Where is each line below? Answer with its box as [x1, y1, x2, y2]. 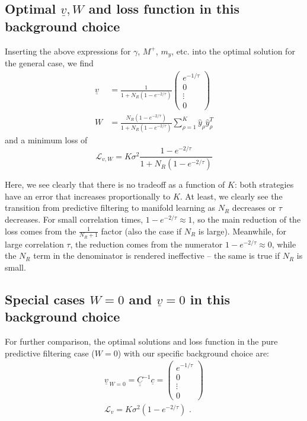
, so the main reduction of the [192, 213, 301, 225]
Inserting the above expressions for [5, 44, 131, 57]
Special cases [5, 290, 85, 308]
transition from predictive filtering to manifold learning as [5, 201, 216, 214]
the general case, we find [5, 57, 94, 69]
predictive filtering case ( [5, 346, 95, 359]
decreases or [232, 201, 276, 214]
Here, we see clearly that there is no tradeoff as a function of [5, 178, 225, 191]
